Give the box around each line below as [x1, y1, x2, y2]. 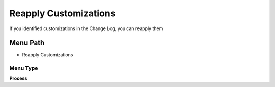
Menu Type [9, 65, 38, 72]
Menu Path [9, 39, 45, 47]
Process [9, 75, 28, 81]
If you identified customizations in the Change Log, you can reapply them [9, 25, 163, 32]
